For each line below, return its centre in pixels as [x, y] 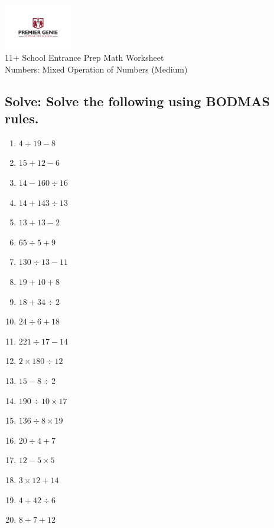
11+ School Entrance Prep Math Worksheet [84, 58]
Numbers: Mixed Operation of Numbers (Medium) [96, 69]
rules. [22, 118]
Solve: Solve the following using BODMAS [137, 101]
